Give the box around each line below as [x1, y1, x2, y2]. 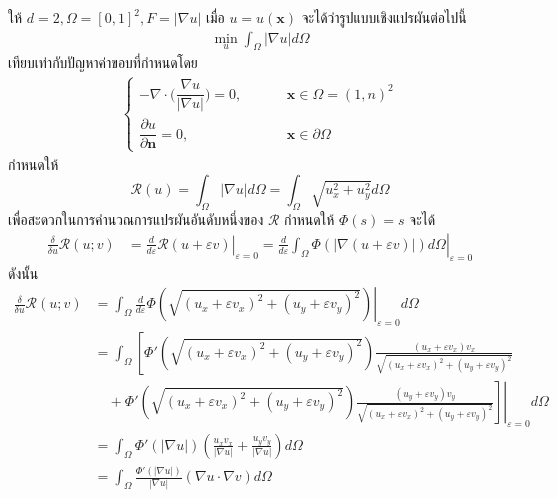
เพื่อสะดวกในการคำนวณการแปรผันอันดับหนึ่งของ [8, 209, 264, 230]
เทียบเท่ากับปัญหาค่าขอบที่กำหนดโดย [8, 52, 198, 73]
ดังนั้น [8, 262, 39, 283]
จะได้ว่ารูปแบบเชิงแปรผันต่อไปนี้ [301, 7, 467, 27]
